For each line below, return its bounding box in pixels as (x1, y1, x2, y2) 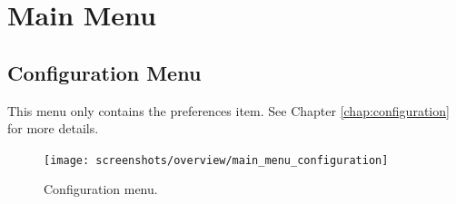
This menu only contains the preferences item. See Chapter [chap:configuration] (7, 101, 450, 120)
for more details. (7, 119, 99, 138)
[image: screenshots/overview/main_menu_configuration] (44, 153, 389, 167)
